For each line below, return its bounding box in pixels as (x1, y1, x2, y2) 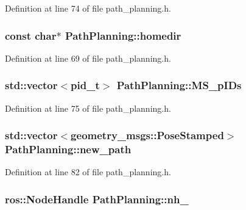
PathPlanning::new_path (5, 142, 132, 157)
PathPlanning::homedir (65, 27, 181, 43)
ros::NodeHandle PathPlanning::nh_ (5, 191, 189, 206)
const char (5, 27, 57, 43)
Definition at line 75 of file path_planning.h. (5, 101, 171, 114)
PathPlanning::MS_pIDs (116, 78, 242, 93)
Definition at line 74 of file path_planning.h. (5, 2, 171, 14)
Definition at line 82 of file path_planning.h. (5, 165, 171, 178)
